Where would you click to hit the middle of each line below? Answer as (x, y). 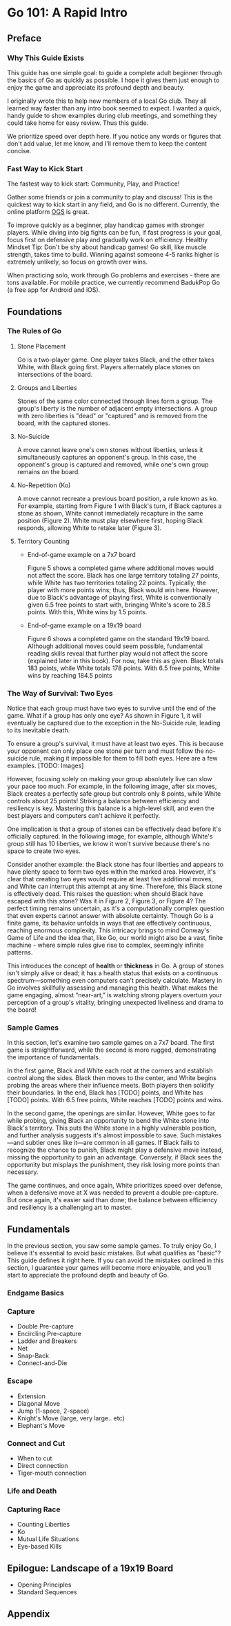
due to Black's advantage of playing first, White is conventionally (119, 597)
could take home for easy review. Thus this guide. (78, 123)
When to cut (34, 1458)
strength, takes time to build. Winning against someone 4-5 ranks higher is (113, 255)
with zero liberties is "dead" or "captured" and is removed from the (112, 415)
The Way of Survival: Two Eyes (60, 693)
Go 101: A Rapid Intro (67, 13)
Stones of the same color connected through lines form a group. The (114, 401)
